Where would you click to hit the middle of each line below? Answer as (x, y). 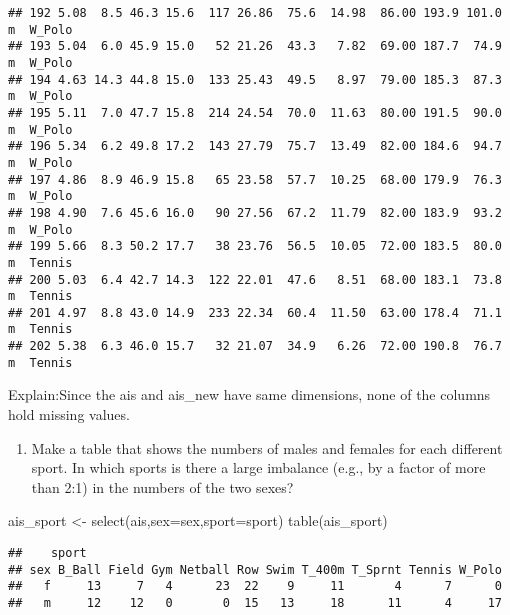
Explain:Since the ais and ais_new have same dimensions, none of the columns (249, 394)
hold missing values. (69, 414)
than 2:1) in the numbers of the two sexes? (162, 486)
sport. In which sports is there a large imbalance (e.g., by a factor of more (258, 467)
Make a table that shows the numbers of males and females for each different (267, 447)
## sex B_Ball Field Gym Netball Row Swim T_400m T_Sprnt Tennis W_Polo (255, 569)
